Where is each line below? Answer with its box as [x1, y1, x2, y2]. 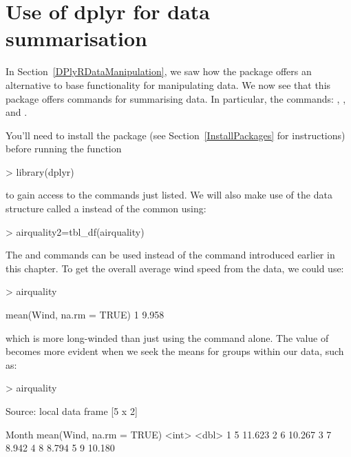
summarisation [6, 24, 147, 52]
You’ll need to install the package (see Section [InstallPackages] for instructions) [6, 128, 345, 142]
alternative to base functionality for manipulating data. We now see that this [6, 77, 331, 92]
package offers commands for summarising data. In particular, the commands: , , [6, 91, 346, 105]
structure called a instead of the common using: [6, 201, 206, 216]
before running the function [6, 141, 122, 156]
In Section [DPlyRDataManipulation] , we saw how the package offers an [6, 64, 312, 79]
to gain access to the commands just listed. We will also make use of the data [6, 187, 332, 202]
